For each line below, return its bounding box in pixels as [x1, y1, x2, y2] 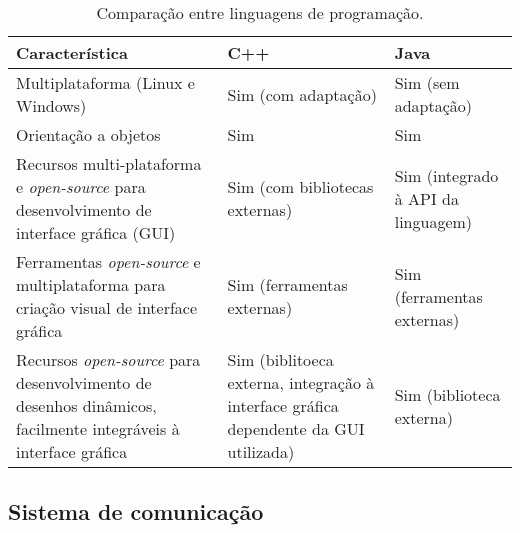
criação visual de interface [16, 296, 198, 319]
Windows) [16, 94, 87, 117]
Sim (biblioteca [394, 382, 501, 406]
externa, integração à [227, 371, 375, 394]
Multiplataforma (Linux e [16, 71, 195, 94]
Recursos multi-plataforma [16, 152, 202, 175]
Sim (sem [394, 71, 460, 94]
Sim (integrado [394, 163, 499, 187]
